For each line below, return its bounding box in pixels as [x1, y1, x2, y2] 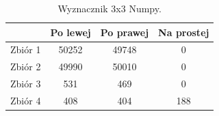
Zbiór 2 [10, 59, 41, 74]
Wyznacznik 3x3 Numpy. [57, 1, 162, 15]
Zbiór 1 [10, 42, 41, 57]
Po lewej [50, 25, 91, 39]
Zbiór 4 [10, 93, 41, 107]
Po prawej [100, 25, 149, 39]
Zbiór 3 [10, 76, 41, 91]
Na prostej [158, 25, 209, 39]
